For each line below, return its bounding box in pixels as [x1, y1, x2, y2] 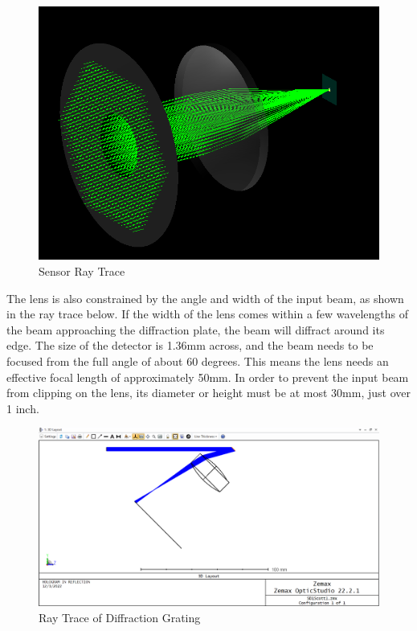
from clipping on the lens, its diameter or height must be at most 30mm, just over [6, 384, 411, 401]
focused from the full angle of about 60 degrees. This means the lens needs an [6, 352, 389, 369]
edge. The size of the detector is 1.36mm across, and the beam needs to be [6, 337, 374, 354]
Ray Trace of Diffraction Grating [39, 608, 201, 625]
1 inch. [6, 399, 39, 416]
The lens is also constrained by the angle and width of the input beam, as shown [6, 289, 404, 306]
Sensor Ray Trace [39, 262, 125, 279]
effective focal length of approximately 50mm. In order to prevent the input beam [6, 368, 409, 385]
